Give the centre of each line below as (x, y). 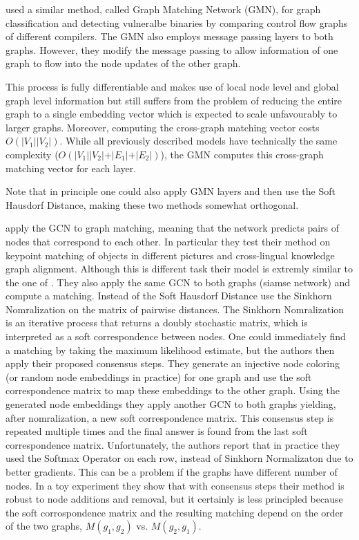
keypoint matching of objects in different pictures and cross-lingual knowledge (170, 255)
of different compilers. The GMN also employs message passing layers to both (169, 36)
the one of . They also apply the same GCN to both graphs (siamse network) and (178, 282)
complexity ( (32, 154)
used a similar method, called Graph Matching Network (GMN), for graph (163, 9)
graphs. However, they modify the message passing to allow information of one (172, 49)
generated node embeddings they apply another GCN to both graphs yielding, (171, 404)
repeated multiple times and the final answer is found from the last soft (157, 431)
